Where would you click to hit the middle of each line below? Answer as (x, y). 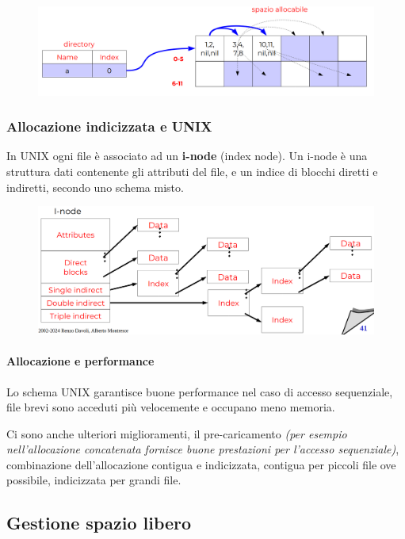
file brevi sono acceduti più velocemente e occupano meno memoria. (171, 407)
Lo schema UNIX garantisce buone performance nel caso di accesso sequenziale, (200, 391)
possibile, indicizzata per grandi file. (94, 480)
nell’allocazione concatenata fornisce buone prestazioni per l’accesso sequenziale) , (203, 449)
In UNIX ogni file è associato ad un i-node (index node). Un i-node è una (187, 156)
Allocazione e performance (80, 361)
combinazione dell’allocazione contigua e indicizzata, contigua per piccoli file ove (201, 464)
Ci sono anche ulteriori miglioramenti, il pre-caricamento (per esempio (177, 433)
